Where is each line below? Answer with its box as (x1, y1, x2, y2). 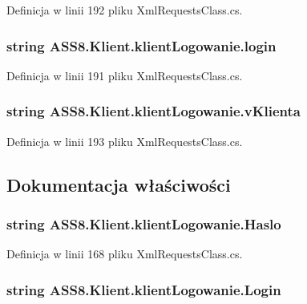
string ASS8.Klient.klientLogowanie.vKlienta (6, 101, 301, 121)
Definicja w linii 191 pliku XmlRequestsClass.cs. (6, 67, 243, 83)
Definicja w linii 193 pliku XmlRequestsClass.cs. (6, 132, 243, 149)
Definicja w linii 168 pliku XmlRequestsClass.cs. (6, 245, 243, 262)
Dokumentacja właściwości (6, 172, 231, 197)
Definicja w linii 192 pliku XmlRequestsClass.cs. (6, 2, 243, 18)
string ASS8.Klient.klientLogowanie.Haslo (6, 213, 281, 233)
